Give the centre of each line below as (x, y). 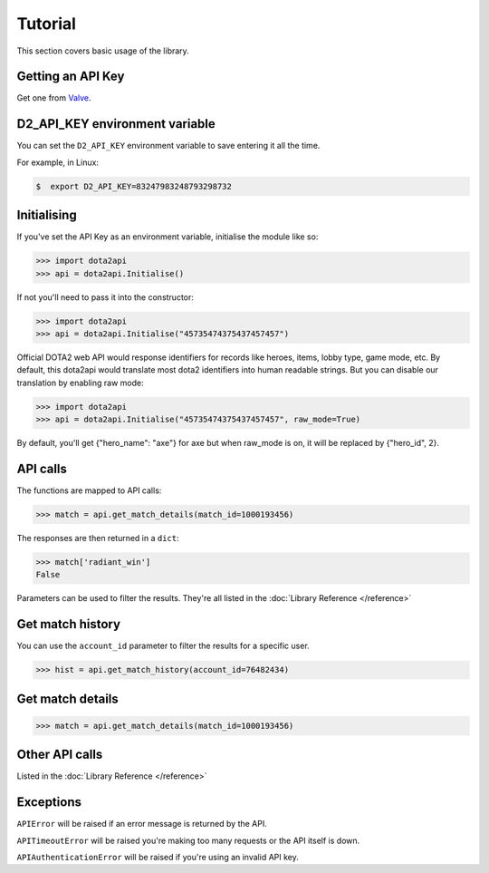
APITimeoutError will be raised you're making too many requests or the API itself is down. (188, 840)
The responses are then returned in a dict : (98, 538)
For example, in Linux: (58, 162)
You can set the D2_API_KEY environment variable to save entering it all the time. (168, 146)
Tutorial (47, 24)
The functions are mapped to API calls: (89, 490)
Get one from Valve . (54, 98)
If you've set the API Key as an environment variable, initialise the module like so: (168, 237)
